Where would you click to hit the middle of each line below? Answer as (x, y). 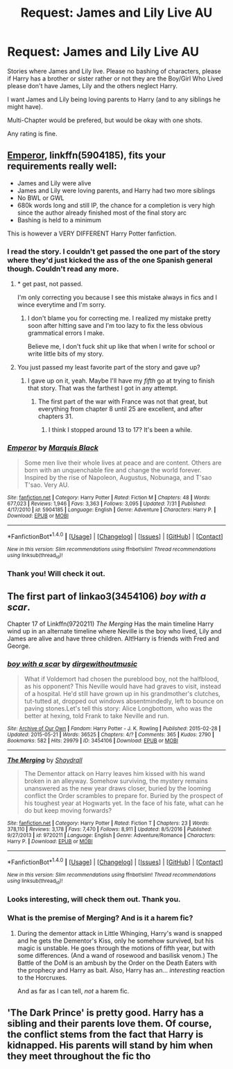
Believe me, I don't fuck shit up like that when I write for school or (121, 347)
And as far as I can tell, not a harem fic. (73, 991)
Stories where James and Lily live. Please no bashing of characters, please (114, 71)
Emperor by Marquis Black (53, 447)
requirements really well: (62, 166)
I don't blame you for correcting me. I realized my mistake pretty (119, 318)
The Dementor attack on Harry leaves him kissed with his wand (115, 774)
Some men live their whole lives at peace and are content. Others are (123, 463)
